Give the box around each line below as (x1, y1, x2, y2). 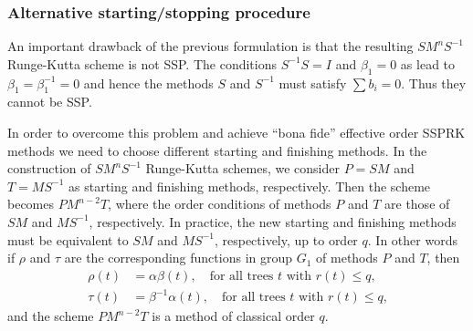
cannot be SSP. (7, 92, 92, 111)
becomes (7, 194, 55, 213)
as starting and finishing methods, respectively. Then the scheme (68, 176, 431, 195)
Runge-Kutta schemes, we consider (145, 159, 340, 178)
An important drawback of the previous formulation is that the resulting (7, 36, 414, 56)
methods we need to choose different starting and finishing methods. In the (7, 140, 427, 160)
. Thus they (401, 73, 467, 92)
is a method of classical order (152, 306, 315, 326)
